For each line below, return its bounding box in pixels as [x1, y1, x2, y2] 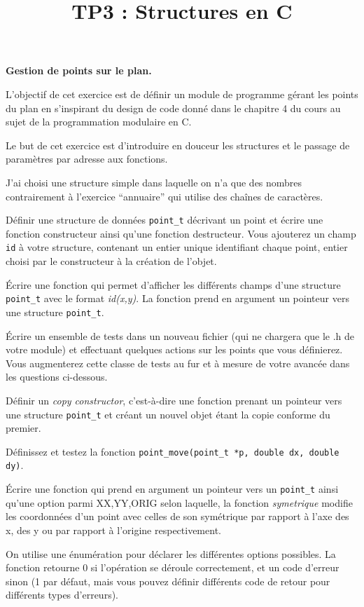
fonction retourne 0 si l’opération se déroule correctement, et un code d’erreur [6, 560, 339, 575]
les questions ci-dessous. [6, 369, 108, 384]
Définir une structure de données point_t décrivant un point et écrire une [6, 212, 323, 227]
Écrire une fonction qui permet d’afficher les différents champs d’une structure [6, 277, 341, 292]
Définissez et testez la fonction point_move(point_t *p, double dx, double [6, 444, 339, 458]
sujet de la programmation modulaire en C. [6, 114, 192, 129]
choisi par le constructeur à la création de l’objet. [6, 254, 217, 268]
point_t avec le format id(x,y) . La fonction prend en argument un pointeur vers [6, 291, 349, 306]
